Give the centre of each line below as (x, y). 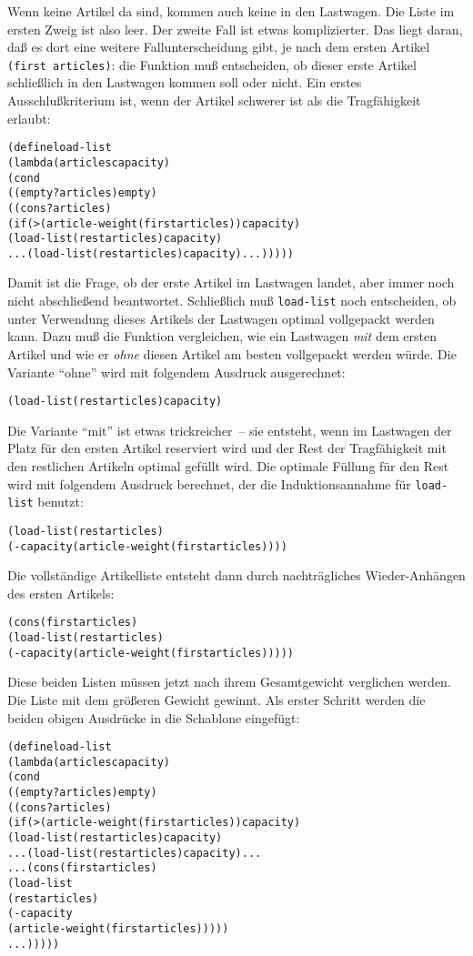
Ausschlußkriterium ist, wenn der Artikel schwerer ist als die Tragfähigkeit (214, 101)
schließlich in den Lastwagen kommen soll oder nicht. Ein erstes (185, 82)
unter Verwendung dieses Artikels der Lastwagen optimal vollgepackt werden (221, 318)
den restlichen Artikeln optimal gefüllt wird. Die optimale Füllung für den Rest (228, 465)
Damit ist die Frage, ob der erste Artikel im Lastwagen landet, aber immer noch (231, 282)
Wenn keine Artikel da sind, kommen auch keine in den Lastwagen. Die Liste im (231, 11)
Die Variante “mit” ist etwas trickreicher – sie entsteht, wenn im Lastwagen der (230, 430)
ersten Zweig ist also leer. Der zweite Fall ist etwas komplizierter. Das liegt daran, (235, 29)
